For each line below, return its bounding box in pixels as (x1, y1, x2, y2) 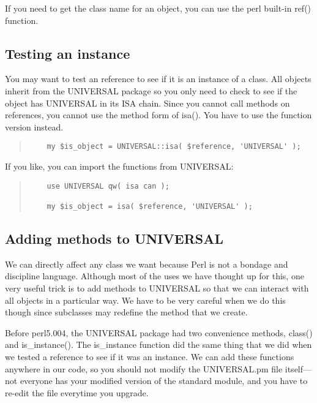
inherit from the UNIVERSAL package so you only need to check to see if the (5, 84, 297, 97)
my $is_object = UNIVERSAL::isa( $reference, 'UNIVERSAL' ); (47, 142, 301, 151)
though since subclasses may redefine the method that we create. (5, 306, 248, 318)
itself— (285, 362, 312, 375)
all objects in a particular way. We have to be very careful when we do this (5, 293, 286, 306)
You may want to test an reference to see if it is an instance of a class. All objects (5, 72, 311, 85)
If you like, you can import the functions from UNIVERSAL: (5, 160, 234, 173)
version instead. (5, 120, 64, 133)
